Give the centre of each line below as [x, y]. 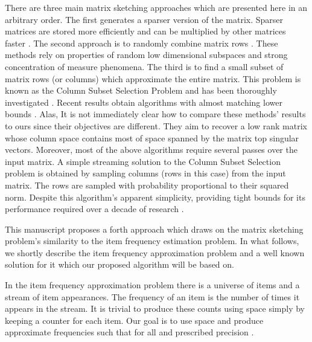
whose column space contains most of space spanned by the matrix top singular [152, 137]
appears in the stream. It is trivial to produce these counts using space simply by [155, 308]
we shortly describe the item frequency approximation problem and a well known [155, 252]
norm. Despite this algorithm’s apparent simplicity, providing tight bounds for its [155, 197]
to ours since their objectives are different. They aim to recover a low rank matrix [156, 125]
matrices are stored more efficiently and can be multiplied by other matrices [145, 31]
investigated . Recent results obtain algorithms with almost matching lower [144, 102]
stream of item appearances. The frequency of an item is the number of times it [152, 296]
